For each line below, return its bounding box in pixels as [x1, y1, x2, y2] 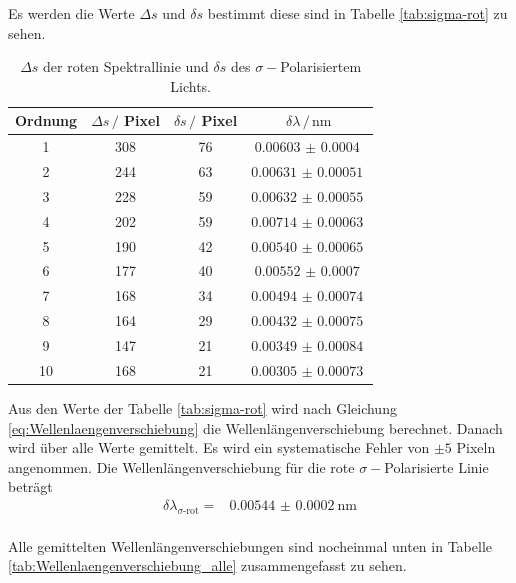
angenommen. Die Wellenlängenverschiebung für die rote [8, 456, 355, 477]
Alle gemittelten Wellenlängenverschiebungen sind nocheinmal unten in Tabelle [8, 535, 492, 556]
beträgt [8, 476, 53, 497]
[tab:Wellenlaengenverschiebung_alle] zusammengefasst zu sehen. [8, 555, 407, 576]
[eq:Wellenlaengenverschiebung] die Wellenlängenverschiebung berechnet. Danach [8, 417, 503, 438]
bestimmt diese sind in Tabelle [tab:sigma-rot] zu [207, 3, 508, 23]
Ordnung [15, 110, 78, 131]
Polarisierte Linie [384, 456, 489, 477]
